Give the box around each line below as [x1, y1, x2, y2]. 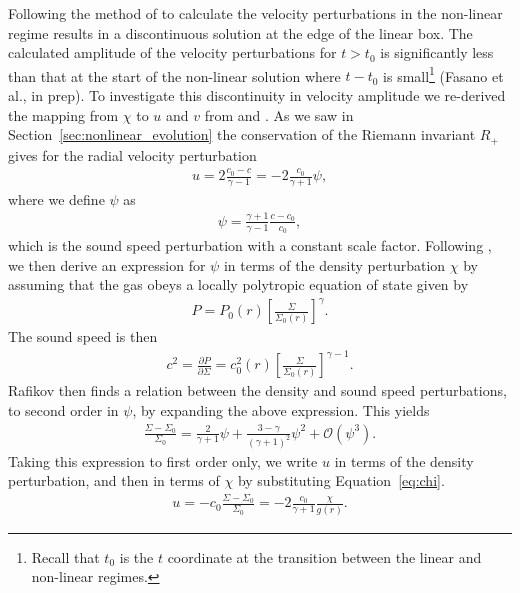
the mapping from [8, 104, 119, 125]
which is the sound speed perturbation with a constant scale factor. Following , [8, 235, 492, 256]
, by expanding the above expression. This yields [132, 400, 430, 421]
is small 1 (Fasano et [383, 62, 504, 86]
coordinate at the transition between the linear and [167, 546, 482, 567]
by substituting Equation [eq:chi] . [237, 470, 445, 491]
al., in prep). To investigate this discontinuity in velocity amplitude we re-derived [8, 85, 506, 106]
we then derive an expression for [8, 254, 206, 275]
